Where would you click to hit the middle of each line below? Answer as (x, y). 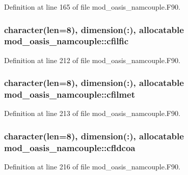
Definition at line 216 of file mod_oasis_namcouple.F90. (92, 167)
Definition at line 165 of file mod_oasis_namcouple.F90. (92, 7)
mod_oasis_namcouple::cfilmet (70, 94)
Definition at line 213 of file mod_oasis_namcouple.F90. (92, 113)
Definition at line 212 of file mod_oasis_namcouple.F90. (92, 60)
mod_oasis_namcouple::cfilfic (66, 41)
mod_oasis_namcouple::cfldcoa (70, 147)
